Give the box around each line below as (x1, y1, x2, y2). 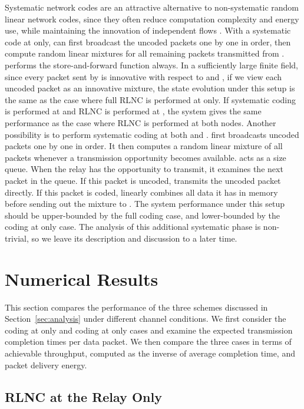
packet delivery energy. (5, 358, 87, 371)
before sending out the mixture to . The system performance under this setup (5, 197, 285, 210)
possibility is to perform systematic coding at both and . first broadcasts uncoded (5, 128, 299, 140)
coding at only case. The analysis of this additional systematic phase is (5, 220, 261, 233)
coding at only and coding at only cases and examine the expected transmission (5, 324, 293, 336)
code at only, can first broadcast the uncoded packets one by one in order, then (5, 35, 291, 48)
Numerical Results (5, 266, 158, 291)
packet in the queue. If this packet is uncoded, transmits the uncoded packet (5, 174, 281, 186)
